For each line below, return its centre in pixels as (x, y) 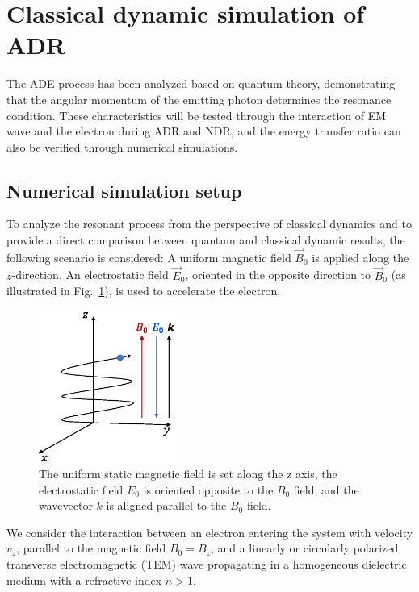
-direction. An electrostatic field (90, 275)
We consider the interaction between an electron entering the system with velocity (210, 532)
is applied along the (360, 257)
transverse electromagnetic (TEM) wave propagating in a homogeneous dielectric (207, 564)
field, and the (326, 489)
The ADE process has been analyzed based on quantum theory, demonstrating (201, 83)
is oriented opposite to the (208, 489)
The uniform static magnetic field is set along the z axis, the (188, 474)
